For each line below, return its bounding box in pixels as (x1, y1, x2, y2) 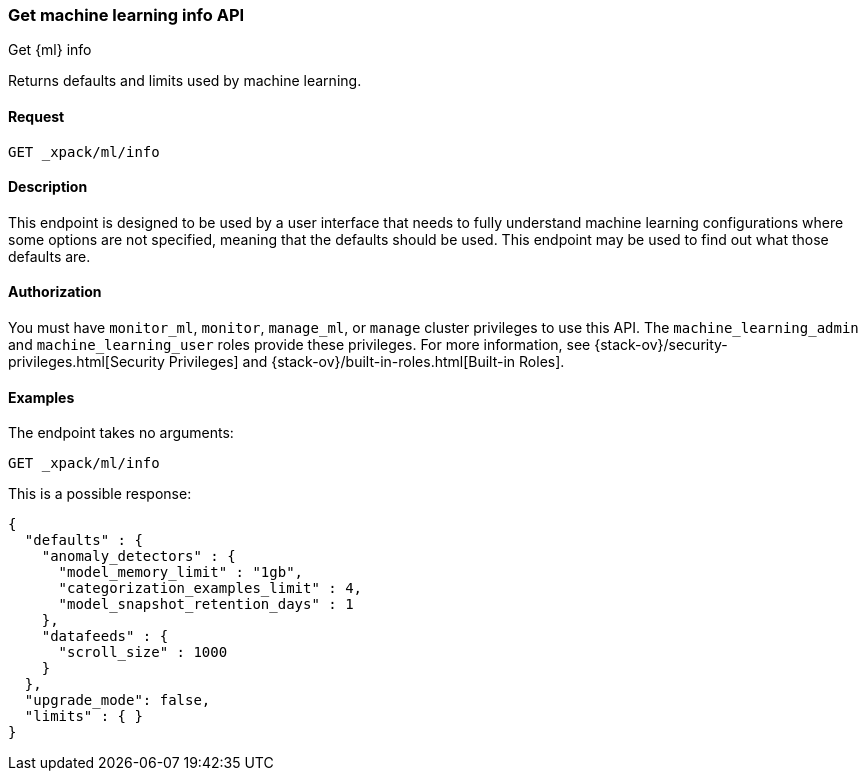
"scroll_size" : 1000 (58, 644, 228, 661)
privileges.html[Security (8, 353, 165, 371)
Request (8, 107, 65, 125)
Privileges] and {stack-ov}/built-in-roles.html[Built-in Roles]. (168, 353, 565, 371)
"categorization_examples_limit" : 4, (58, 580, 363, 597)
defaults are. (8, 247, 91, 265)
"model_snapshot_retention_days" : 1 (58, 596, 354, 613)
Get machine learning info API (8, 5, 245, 25)
